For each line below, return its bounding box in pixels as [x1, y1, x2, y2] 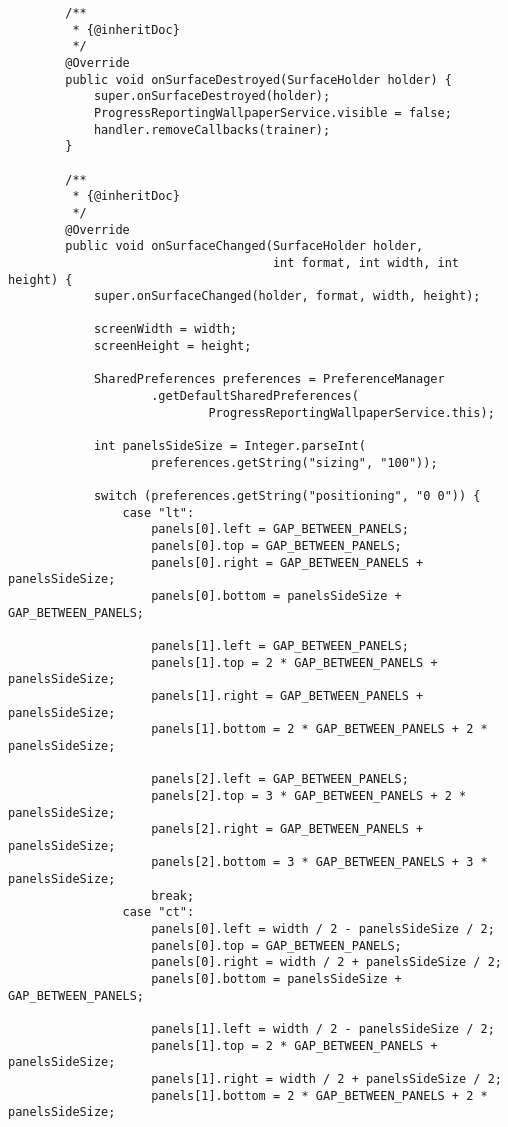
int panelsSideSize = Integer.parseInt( [93, 439, 366, 454]
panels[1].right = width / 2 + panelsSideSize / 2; [151, 1072, 502, 1086]
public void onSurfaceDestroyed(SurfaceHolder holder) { [65, 72, 452, 87]
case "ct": [122, 905, 195, 920]
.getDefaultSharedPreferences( [151, 389, 359, 404]
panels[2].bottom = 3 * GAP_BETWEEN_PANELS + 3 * [151, 855, 488, 870]
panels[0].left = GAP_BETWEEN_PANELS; [151, 522, 409, 537]
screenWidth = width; [93, 322, 238, 337]
